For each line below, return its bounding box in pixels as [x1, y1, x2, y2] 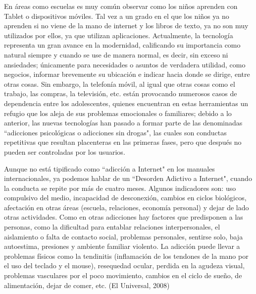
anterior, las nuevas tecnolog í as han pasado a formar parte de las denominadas [4, 118, 243, 128]
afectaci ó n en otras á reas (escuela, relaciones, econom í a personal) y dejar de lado [4, 202, 249, 212]
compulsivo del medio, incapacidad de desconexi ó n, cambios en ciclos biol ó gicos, [4, 192, 247, 203]
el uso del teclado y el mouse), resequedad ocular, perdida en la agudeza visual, [4, 260, 245, 271]
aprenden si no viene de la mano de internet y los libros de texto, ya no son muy [4, 20, 249, 31]
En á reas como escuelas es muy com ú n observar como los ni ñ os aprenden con [4, 1, 238, 11]
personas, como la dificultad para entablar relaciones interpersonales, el [4, 222, 220, 232]
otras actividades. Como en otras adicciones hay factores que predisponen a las [4, 212, 243, 222]
